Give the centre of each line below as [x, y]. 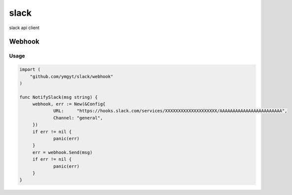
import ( [30, 70]
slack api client [24, 28]
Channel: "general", [78, 118]
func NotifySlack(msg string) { [59, 97]
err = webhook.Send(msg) [62, 152]
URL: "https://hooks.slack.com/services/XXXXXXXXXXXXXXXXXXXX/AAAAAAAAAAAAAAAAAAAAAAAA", [170, 111]
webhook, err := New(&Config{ [69, 104]
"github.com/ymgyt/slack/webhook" [72, 76]
